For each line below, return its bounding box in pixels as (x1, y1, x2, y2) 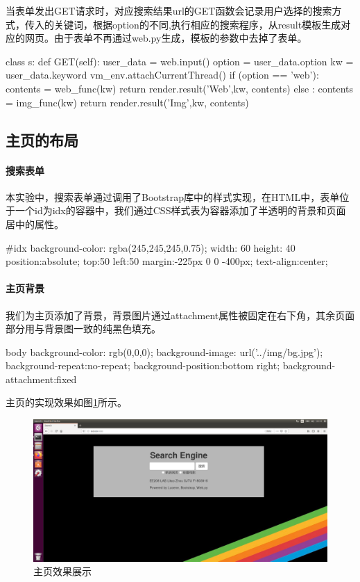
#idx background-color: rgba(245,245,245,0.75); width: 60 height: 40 (6, 240, 295, 254)
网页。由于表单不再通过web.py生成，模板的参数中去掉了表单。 (24, 31, 307, 45)
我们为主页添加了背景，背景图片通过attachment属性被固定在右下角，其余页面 (6, 307, 355, 322)
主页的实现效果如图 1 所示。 (6, 395, 127, 410)
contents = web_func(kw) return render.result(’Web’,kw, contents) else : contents (6, 81, 354, 95)
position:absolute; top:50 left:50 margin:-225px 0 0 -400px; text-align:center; (6, 254, 328, 268)
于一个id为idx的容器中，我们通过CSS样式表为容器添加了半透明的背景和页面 (6, 203, 346, 218)
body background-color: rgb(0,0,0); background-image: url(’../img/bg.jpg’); (6, 344, 323, 359)
